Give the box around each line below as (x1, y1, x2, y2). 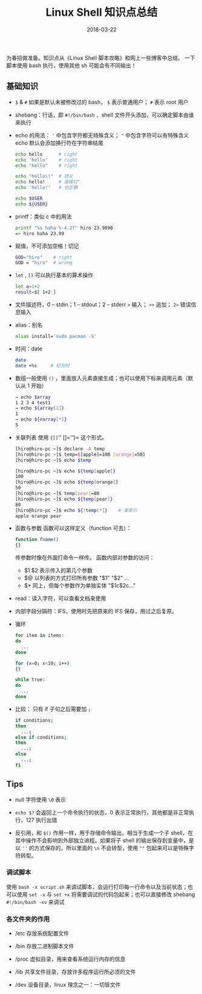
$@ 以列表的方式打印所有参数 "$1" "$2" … (24, 575, 129, 582)
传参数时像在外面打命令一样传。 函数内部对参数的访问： (15, 554, 155, 561)
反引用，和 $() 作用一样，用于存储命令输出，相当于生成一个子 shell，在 (15, 829, 194, 836)
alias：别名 (15, 321, 43, 328)
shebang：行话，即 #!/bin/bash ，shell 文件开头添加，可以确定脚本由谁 (15, 111, 195, 118)
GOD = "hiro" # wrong (15, 260, 73, 266)
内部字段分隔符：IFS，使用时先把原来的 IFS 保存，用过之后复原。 (15, 608, 177, 615)
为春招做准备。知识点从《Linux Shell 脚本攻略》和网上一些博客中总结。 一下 (6, 54, 195, 61)
